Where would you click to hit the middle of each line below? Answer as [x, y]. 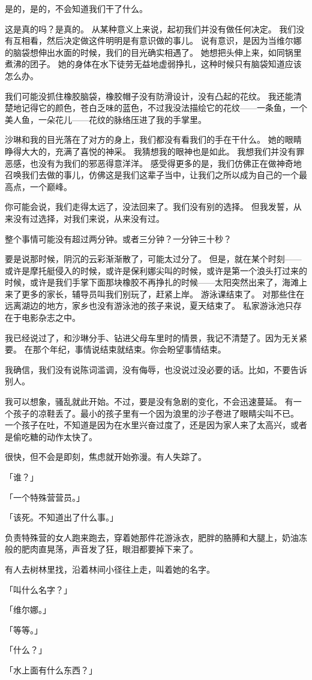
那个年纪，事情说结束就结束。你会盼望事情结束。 [129, 349]
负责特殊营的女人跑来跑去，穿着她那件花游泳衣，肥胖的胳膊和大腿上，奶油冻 [156, 537]
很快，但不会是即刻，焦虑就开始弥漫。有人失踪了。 [106, 457]
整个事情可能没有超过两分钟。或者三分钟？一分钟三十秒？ [118, 238]
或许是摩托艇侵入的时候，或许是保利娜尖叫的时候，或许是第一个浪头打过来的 [156, 270]
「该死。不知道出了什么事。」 [61, 517]
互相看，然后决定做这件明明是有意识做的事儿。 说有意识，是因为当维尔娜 [157, 40]
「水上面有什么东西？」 [51, 670]
